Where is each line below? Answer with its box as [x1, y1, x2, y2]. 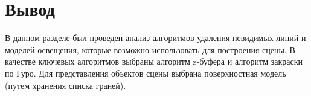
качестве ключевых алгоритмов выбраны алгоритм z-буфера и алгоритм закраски [5, 55, 303, 68]
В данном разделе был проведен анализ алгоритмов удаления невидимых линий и [5, 31, 306, 44]
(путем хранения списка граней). [5, 78, 126, 91]
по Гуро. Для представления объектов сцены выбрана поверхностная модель [5, 66, 286, 79]
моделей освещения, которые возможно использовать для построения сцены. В [5, 43, 295, 56]
